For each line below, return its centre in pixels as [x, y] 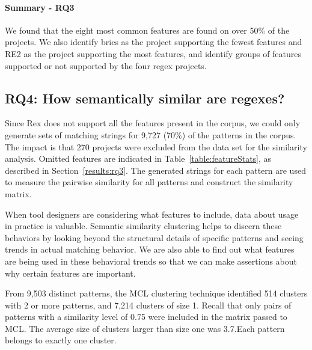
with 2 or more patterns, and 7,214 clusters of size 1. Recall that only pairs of [148, 305]
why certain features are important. [70, 273]
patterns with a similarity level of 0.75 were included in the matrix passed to [146, 317]
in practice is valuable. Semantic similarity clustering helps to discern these [143, 226]
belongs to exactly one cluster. [61, 340]
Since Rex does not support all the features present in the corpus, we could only [153, 123]
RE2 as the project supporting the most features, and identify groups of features [153, 53]
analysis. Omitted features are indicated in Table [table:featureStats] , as [138, 158]
